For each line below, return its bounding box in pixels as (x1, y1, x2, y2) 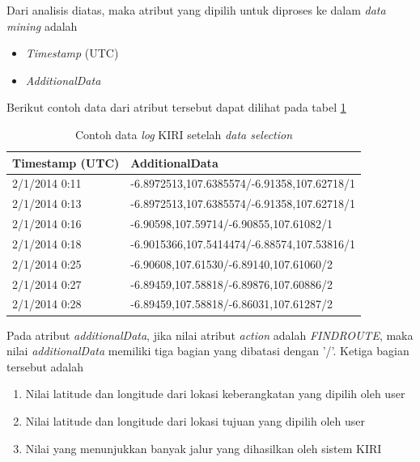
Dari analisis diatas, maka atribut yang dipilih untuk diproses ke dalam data (6, 2, 386, 18)
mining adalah (6, 17, 78, 34)
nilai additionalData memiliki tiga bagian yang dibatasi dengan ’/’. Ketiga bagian (6, 342, 409, 359)
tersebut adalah (6, 358, 84, 375)
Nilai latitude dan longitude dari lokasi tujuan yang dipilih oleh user (25, 412, 365, 429)
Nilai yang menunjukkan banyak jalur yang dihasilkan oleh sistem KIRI (25, 439, 382, 456)
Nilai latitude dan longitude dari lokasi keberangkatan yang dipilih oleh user (25, 385, 405, 402)
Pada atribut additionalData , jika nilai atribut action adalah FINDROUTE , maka (6, 326, 414, 343)
